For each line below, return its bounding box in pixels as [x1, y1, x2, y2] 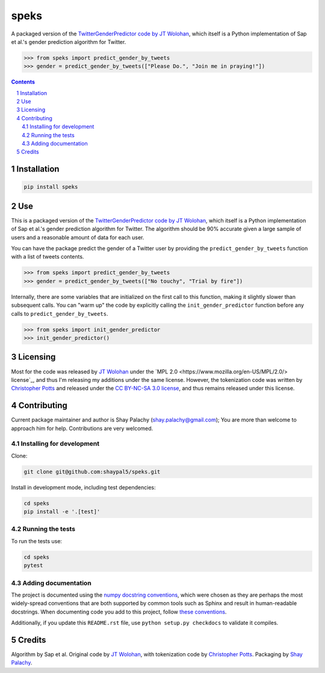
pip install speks [23, 183, 78, 191]
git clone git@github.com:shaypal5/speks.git [23, 468, 161, 475]
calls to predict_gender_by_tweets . [11, 310, 108, 317]
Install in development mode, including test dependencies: [11, 484, 156, 491]
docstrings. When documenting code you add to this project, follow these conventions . [11, 608, 227, 615]
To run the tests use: [11, 537, 63, 544]
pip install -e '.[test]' [23, 508, 101, 515]
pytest [23, 562, 43, 569]
